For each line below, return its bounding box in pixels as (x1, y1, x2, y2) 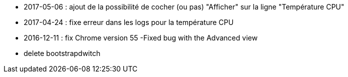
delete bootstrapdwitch (24, 49, 101, 57)
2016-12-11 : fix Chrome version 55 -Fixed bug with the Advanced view (24, 33, 258, 42)
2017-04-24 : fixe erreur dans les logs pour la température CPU (24, 18, 234, 26)
